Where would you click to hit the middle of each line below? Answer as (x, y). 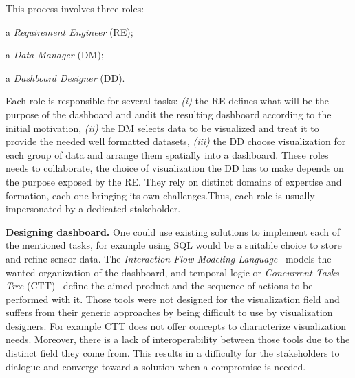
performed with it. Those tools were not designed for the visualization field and (173, 299)
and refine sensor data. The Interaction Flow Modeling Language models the (169, 258)
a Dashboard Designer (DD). (65, 77)
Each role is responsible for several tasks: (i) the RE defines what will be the (168, 101)
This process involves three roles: (75, 8)
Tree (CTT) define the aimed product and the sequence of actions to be (159, 286)
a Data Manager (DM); (55, 55)
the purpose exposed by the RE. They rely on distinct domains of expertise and (174, 181)
